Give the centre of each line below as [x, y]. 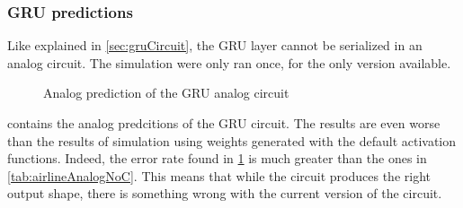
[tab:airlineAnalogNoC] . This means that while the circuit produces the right [219, 175]
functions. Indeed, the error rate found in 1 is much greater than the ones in [217, 158]
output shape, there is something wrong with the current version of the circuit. [225, 193]
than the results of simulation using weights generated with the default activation [232, 140]
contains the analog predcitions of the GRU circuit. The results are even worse [224, 123]
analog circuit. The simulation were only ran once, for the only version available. [229, 62]
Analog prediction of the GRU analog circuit [166, 93]
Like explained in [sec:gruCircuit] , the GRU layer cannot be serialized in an [215, 45]
